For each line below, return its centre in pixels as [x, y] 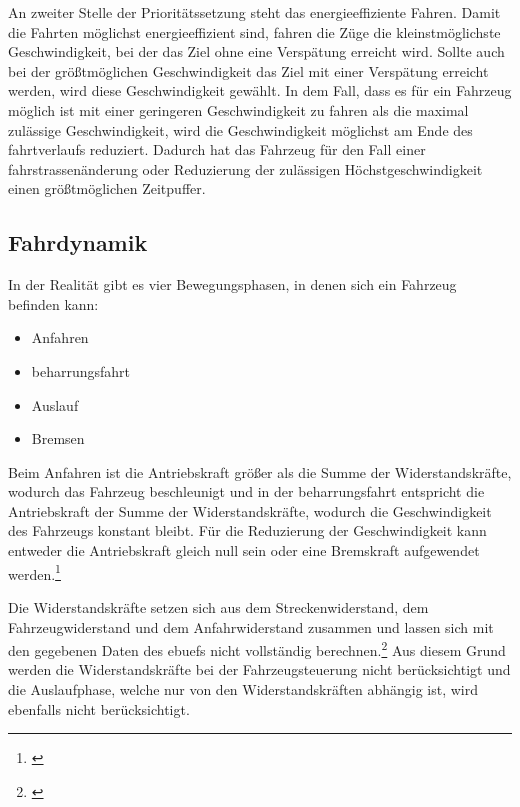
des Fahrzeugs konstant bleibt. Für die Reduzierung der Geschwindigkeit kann [247, 530]
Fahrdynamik [78, 242]
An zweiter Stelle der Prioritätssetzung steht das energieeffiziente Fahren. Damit [254, 12]
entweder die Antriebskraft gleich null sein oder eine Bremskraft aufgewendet [244, 550]
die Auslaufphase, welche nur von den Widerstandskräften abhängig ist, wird [243, 688]
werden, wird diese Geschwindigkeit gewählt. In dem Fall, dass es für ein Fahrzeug [260, 90]
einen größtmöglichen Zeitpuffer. [107, 188]
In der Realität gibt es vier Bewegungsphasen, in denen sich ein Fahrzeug [232, 284]
